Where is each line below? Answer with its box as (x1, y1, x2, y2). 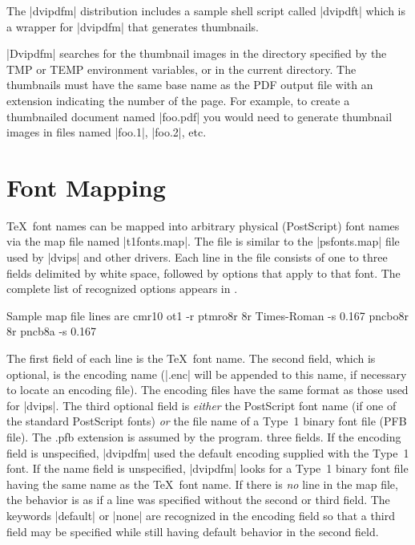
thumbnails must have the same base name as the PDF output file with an (6, 76, 373, 93)
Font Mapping (6, 170, 166, 203)
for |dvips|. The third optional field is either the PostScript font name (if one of (6, 397, 397, 413)
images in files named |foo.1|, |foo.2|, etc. (6, 124, 207, 140)
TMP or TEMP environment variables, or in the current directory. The (6, 60, 357, 77)
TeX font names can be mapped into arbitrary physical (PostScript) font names (6, 217, 400, 234)
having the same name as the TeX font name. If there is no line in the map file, (6, 475, 398, 492)
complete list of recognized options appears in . (6, 280, 238, 297)
